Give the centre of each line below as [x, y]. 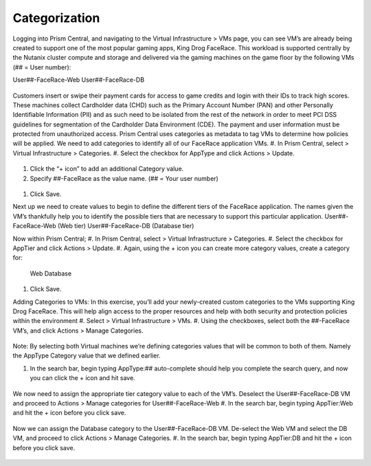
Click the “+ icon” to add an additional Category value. [107, 169]
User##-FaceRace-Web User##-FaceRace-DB [78, 80]
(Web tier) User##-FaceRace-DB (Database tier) [126, 226]
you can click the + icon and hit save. [82, 378]
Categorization [56, 18]
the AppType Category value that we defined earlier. [87, 356]
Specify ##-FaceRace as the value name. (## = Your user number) [124, 178]
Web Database [51, 273]
